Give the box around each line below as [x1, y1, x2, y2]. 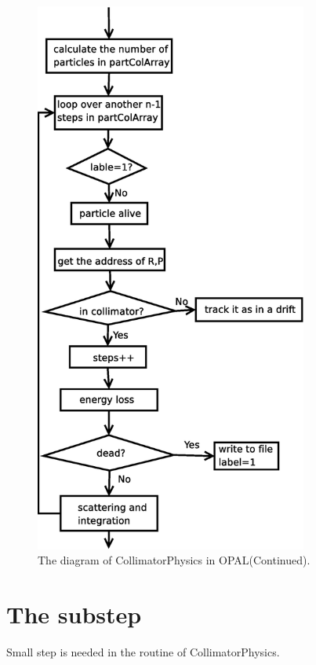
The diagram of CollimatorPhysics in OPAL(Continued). [38, 552, 311, 568]
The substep [6, 597, 142, 630]
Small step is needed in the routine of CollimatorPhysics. [6, 643, 280, 659]
